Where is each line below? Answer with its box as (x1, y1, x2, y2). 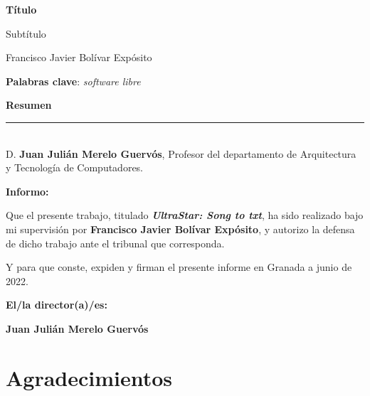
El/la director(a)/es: (6, 297, 107, 312)
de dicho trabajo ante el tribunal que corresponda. (6, 235, 225, 250)
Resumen (6, 97, 52, 112)
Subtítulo (6, 26, 46, 41)
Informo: (6, 183, 49, 198)
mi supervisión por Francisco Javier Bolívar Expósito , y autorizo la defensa (6, 221, 355, 236)
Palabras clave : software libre (6, 73, 141, 88)
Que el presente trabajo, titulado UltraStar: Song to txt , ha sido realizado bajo (6, 208, 364, 223)
